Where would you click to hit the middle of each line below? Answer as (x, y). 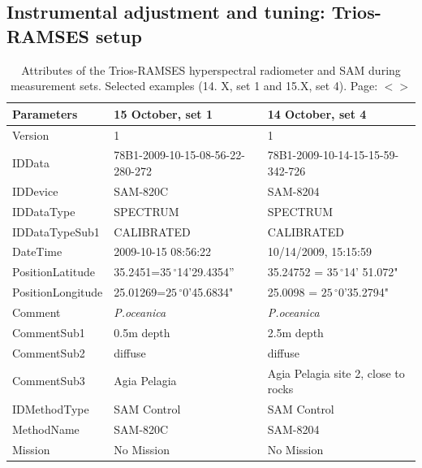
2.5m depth (295, 332)
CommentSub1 (49, 332)
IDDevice (35, 191)
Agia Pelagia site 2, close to (336, 373)
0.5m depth (142, 332)
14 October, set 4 (317, 113)
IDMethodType (51, 408)
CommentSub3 (49, 381)
